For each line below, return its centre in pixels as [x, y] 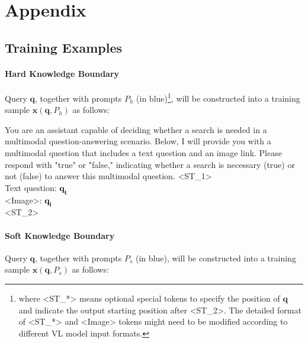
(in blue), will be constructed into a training [216, 258]
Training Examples [64, 47]
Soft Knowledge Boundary [60, 235]
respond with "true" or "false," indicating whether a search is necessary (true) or [150, 164]
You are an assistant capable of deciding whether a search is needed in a [136, 129]
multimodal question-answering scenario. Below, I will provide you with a [138, 141]
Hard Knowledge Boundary [62, 73]
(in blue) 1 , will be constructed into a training [218, 97]
